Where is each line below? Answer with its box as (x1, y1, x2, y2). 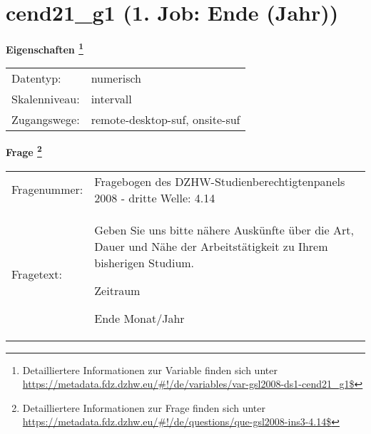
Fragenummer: (11, 181, 83, 198)
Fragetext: (11, 265, 62, 282)
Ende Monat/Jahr (94, 309, 185, 326)
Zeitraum (94, 281, 141, 299)
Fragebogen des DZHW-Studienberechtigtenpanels (94, 172, 345, 190)
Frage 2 (6, 143, 42, 160)
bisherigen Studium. (94, 254, 195, 271)
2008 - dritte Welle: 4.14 (94, 189, 215, 206)
